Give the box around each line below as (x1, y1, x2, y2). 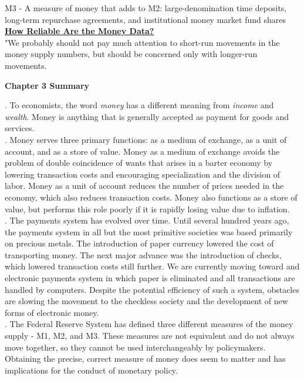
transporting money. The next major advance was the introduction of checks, (5, 248, 282, 261)
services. (5, 122, 35, 134)
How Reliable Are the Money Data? (5, 25, 154, 37)
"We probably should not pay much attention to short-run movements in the (5, 36, 280, 48)
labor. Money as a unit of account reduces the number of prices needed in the (5, 179, 284, 192)
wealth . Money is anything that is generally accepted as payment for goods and (5, 110, 289, 122)
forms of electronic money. (5, 306, 99, 318)
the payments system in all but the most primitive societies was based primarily (5, 225, 293, 238)
